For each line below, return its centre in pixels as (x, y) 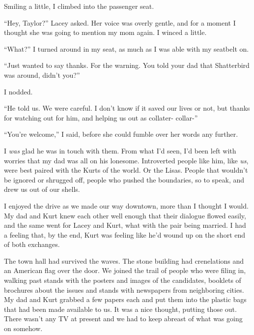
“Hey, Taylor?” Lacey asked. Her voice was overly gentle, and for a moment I (120, 22)
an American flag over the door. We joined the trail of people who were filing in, (125, 270)
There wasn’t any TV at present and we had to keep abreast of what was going (123, 319)
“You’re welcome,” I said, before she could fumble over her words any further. (121, 134)
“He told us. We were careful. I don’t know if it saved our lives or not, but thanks (127, 108)
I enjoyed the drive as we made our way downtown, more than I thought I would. (126, 205)
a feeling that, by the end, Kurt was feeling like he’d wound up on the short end (125, 234)
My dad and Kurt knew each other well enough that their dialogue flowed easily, (125, 215)
